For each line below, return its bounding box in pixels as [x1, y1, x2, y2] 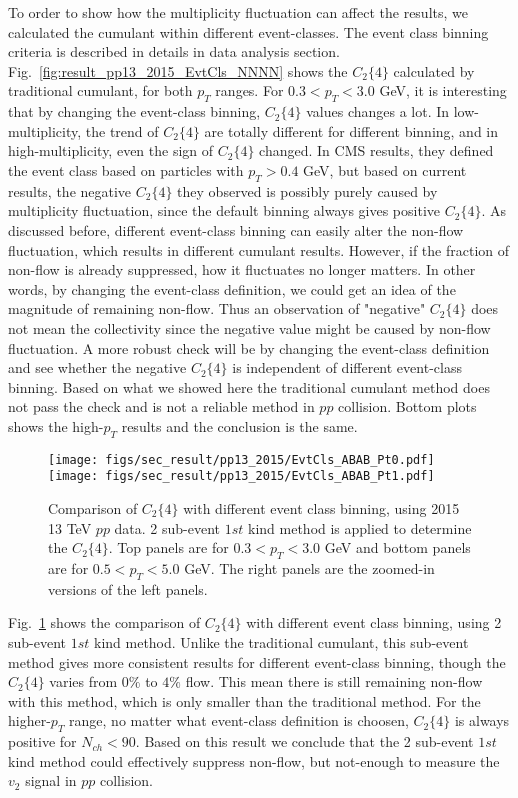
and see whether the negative [8, 357, 187, 378]
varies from [49, 671, 118, 692]
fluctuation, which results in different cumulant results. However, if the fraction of [8, 239, 510, 260]
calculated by [393, 60, 475, 81]
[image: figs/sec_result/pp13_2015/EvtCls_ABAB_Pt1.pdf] [48, 469, 435, 484]
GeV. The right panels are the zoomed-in [184, 557, 435, 578]
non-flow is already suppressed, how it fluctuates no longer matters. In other [8, 259, 476, 280]
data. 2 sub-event [114, 517, 221, 538]
